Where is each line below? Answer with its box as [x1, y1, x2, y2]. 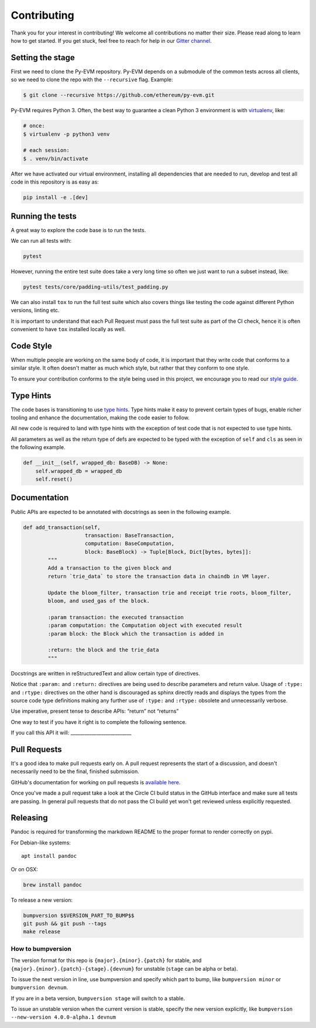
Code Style [11, 341, 52, 351]
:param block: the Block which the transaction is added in [47, 630, 224, 637]
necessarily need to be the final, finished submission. [11, 768, 140, 775]
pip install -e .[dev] [23, 194, 88, 201]
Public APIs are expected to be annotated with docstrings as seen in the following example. [11, 508, 231, 515]
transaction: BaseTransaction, [85, 532, 175, 539]
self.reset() [35, 476, 73, 482]
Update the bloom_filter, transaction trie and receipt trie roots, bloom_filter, [47, 589, 292, 596]
